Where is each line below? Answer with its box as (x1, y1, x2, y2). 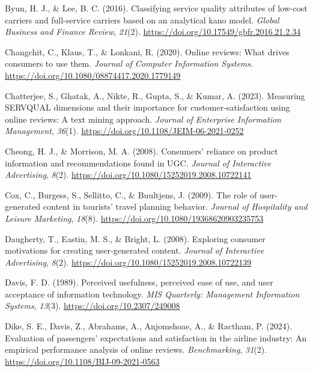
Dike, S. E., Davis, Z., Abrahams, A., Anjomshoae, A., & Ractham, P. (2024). (5, 320, 293, 332)
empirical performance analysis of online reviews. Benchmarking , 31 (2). (5, 343, 267, 356)
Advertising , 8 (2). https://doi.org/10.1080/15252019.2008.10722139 (5, 255, 252, 268)
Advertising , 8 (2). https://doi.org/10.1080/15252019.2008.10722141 (5, 168, 252, 181)
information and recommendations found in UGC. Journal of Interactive (5, 156, 272, 169)
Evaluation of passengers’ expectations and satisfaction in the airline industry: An (5, 331, 307, 344)
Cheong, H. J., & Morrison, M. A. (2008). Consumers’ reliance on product (5, 144, 278, 157)
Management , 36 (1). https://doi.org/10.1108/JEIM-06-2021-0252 (5, 124, 244, 137)
